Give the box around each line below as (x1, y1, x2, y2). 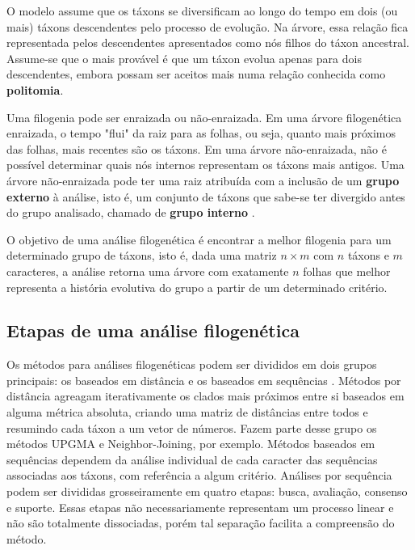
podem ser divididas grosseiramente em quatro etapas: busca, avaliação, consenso (6, 483, 408, 500)
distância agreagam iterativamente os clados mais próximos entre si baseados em (6, 387, 405, 404)
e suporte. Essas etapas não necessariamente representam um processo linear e (6, 498, 394, 515)
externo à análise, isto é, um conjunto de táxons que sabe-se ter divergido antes (6, 188, 405, 205)
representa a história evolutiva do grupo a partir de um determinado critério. (6, 278, 388, 295)
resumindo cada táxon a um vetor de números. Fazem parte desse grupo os (6, 419, 377, 436)
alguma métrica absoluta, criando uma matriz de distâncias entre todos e (6, 404, 368, 421)
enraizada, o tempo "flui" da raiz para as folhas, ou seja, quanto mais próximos (6, 125, 396, 142)
